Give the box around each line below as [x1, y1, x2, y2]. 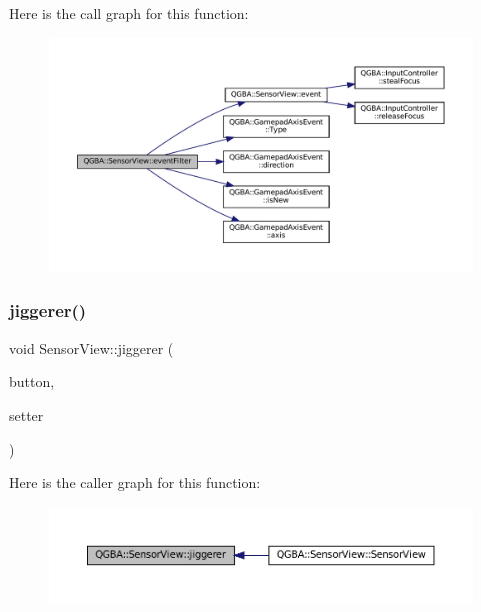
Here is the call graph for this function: [9, 3, 249, 23]
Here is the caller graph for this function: [9, 472, 261, 493]
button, [9, 371, 55, 392]
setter [9, 404, 44, 425]
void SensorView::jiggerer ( [9, 337, 174, 358]
